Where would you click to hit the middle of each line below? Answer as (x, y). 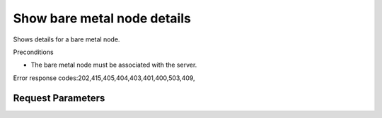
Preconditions (33, 52)
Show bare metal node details (102, 18)
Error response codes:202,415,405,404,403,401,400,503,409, (104, 78)
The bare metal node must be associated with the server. (114, 65)
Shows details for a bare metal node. (66, 39)
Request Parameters (59, 98)
